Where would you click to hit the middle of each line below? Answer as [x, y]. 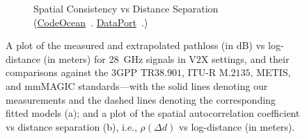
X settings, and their [245, 58]
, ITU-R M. [206, 72]
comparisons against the [57, 72]
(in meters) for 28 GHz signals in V [120, 58]
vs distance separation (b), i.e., [71, 126]
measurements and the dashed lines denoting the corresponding [141, 99]
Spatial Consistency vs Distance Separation [126, 8]
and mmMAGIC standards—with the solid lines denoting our [137, 85]
